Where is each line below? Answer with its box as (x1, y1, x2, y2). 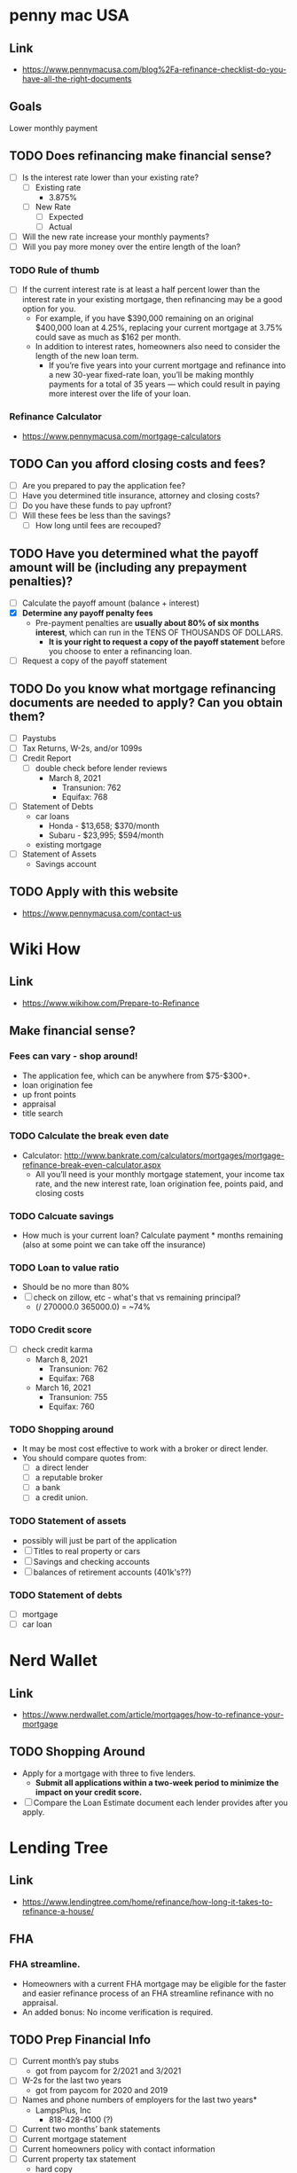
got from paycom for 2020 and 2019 (35, 2085, 168, 2096)
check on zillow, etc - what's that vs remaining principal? (33, 1292, 241, 1303)
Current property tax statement (21, 2153, 137, 2164)
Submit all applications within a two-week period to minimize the (35, 1777, 279, 1787)
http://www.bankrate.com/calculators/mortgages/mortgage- (63, 1150, 285, 1161)
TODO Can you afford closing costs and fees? (9, 457, 266, 472)
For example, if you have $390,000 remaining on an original (35, 313, 254, 324)
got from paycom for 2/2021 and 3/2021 (35, 2066, 182, 2076)
